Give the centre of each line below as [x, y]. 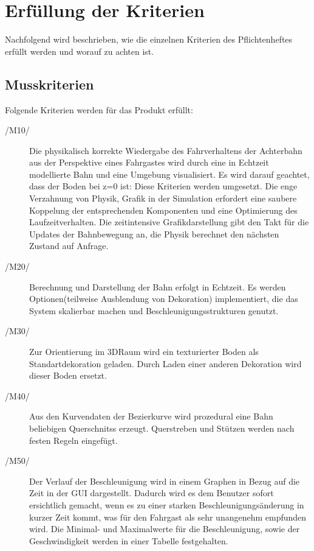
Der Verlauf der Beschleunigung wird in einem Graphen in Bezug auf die [165, 481]
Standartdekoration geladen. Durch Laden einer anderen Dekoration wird [166, 363]
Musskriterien [49, 84]
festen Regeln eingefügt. [73, 440]
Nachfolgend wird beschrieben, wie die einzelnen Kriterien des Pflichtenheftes [149, 39]
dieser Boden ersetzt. [68, 375]
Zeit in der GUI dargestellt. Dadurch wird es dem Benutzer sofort [152, 493]
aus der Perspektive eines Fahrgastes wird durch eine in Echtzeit [149, 162]
